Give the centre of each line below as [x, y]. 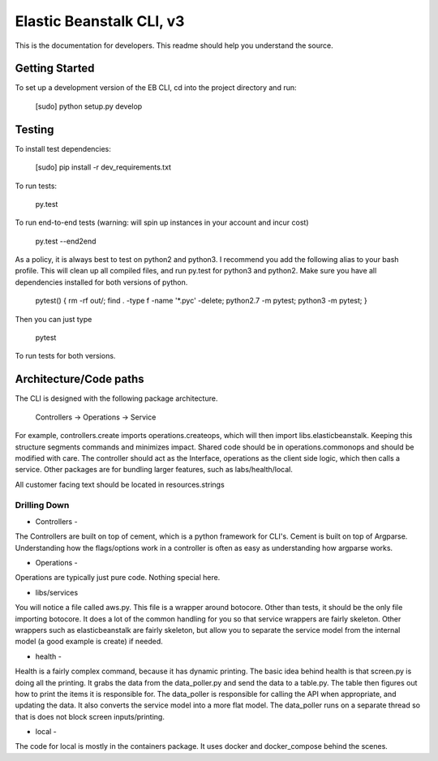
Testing [34, 129]
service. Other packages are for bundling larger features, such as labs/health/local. [154, 470]
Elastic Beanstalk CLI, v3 [100, 21]
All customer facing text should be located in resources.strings [120, 484]
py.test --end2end [66, 241]
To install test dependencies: [63, 148]
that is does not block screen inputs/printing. [90, 716]
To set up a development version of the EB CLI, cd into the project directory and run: [156, 88]
